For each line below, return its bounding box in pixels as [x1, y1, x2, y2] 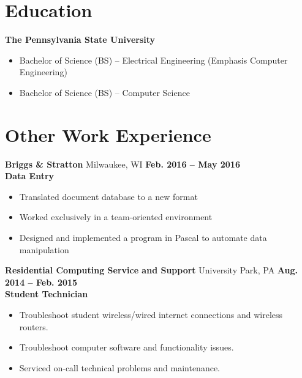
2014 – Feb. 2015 [5, 275, 78, 288]
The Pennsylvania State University [5, 33, 156, 46]
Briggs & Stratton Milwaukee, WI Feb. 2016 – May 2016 [5, 157, 240, 170]
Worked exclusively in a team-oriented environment [19, 210, 213, 223]
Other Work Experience [5, 122, 211, 147]
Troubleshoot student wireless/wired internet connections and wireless [19, 308, 283, 321]
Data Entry [5, 169, 55, 182]
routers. [19, 320, 48, 333]
